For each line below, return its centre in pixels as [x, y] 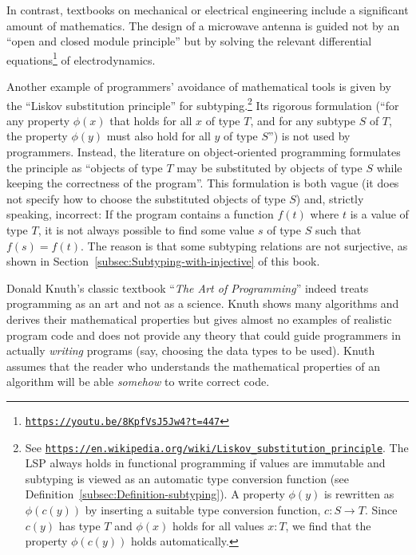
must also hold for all [158, 136]
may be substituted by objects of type [269, 167]
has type [79, 525]
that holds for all [151, 120]
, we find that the [328, 525]
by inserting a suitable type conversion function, [203, 510]
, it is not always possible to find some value [146, 230]
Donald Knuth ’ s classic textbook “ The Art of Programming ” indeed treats [188, 287]
